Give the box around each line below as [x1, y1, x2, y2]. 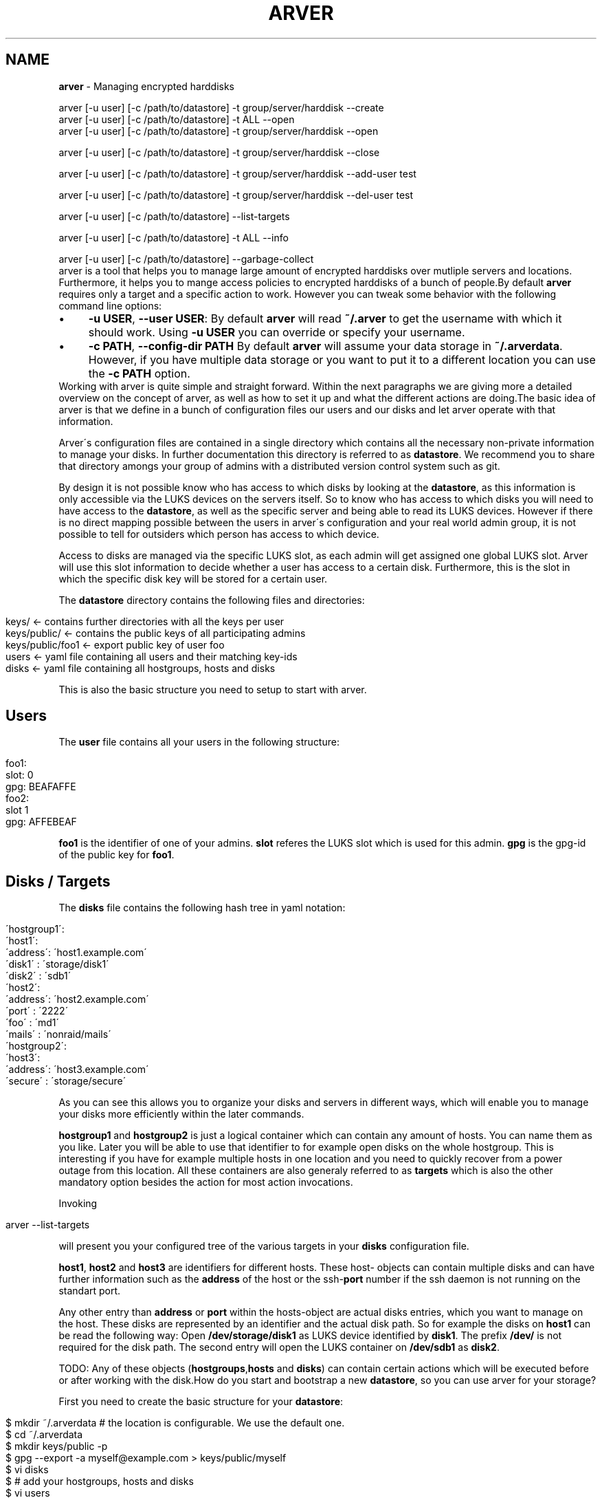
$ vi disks [5, 1464, 49, 1476]
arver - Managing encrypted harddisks [58, 80, 235, 92]
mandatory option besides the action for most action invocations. [58, 1176, 353, 1188]
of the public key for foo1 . [58, 849, 175, 861]
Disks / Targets [5, 872, 111, 890]
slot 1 [5, 804, 29, 816]
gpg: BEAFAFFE [5, 781, 76, 793]
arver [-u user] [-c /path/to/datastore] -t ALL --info [58, 231, 289, 243]
